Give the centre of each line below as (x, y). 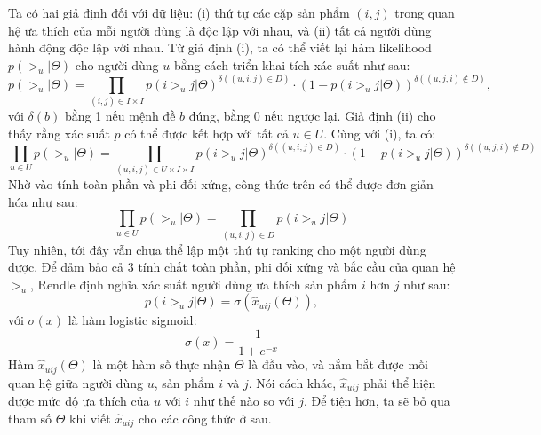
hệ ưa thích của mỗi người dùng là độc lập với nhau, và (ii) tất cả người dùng (220, 30)
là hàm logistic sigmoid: (132, 320)
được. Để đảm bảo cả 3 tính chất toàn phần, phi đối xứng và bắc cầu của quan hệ (232, 267)
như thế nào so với (244, 400)
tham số (30, 418)
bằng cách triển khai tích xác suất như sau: (292, 64)
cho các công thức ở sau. (205, 418)
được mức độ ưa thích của (79, 400)
